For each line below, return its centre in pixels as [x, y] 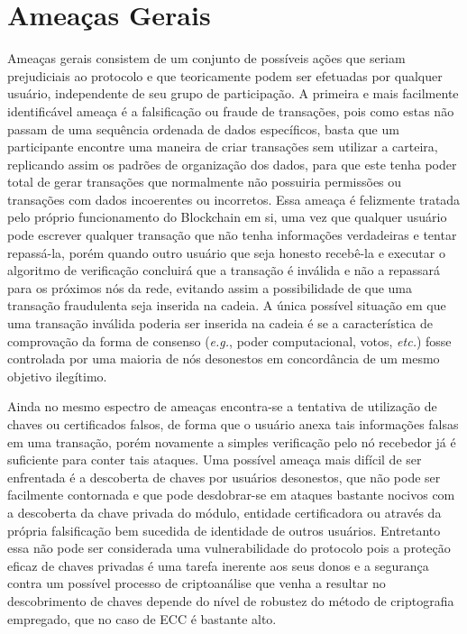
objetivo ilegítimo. [57, 376]
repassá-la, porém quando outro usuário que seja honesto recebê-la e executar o [226, 252]
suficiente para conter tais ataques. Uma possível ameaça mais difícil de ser [215, 459]
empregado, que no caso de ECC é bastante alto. [142, 618]
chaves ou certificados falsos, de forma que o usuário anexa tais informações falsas [233, 424]
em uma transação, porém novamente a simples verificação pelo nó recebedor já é [232, 441]
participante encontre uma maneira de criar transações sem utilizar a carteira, [223, 147]
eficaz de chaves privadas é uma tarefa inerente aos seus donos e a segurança [218, 565]
